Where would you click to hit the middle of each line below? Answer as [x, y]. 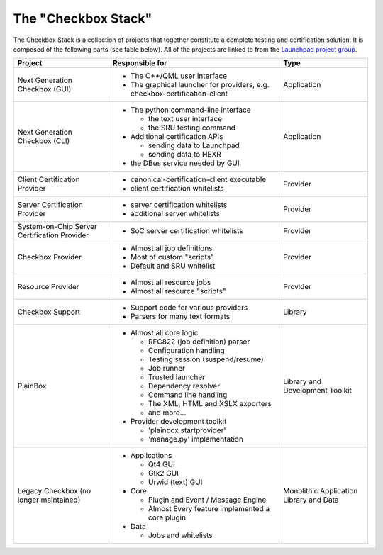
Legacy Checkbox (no [54, 491]
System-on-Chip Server [57, 227]
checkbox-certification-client [179, 94]
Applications [151, 456]
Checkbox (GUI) [44, 89]
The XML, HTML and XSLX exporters [210, 404]
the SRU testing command [191, 128]
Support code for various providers [189, 308]
